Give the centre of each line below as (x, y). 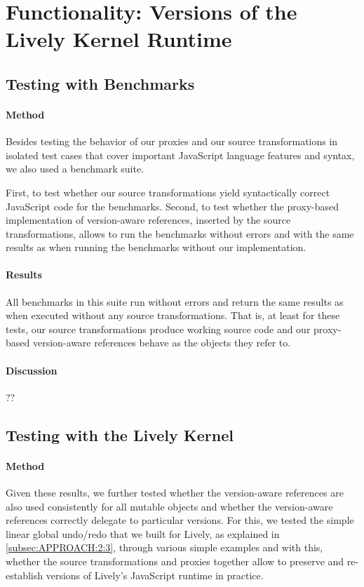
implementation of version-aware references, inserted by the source (148, 220)
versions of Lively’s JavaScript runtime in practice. (155, 575)
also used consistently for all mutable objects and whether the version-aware (169, 506)
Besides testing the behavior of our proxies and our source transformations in (172, 141)
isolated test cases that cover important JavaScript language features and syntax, (180, 155)
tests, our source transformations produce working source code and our (158, 329)
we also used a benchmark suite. (75, 169)
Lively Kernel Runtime (119, 39)
